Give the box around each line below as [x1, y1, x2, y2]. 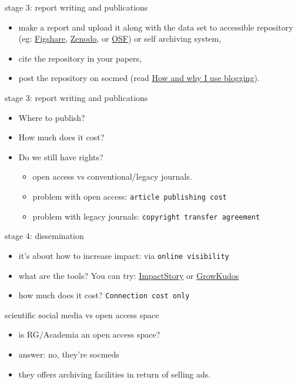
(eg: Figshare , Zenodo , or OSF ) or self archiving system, [18, 32, 222, 45]
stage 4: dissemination [5, 230, 84, 242]
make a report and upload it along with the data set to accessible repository [18, 21, 293, 33]
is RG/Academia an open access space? [18, 328, 160, 341]
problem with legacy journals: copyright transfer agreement [32, 210, 260, 222]
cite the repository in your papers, [18, 52, 142, 64]
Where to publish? [18, 111, 85, 123]
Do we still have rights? [18, 150, 103, 163]
